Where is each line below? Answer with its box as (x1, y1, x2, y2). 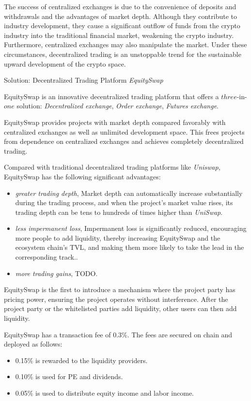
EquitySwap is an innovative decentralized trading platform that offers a (4, 91, 219, 101)
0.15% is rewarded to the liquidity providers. (15, 355, 148, 365)
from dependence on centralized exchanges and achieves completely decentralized (4, 136, 244, 146)
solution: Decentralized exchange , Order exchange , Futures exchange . (16, 101, 219, 111)
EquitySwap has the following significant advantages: (4, 171, 161, 181)
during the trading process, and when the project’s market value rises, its (15, 197, 233, 208)
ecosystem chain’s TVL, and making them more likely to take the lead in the (15, 242, 244, 252)
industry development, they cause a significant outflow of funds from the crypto (4, 20, 240, 31)
